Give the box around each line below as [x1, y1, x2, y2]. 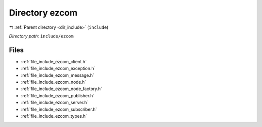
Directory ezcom [9, 7, 78, 18]
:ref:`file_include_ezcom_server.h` [21, 100, 88, 106]
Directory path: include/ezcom [9, 33, 74, 39]
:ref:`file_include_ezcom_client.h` [21, 58, 87, 64]
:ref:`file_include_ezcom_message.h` [21, 72, 95, 78]
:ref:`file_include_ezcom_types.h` [21, 113, 87, 119]
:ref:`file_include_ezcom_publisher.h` [21, 92, 95, 98]
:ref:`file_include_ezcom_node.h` [21, 79, 86, 85]
